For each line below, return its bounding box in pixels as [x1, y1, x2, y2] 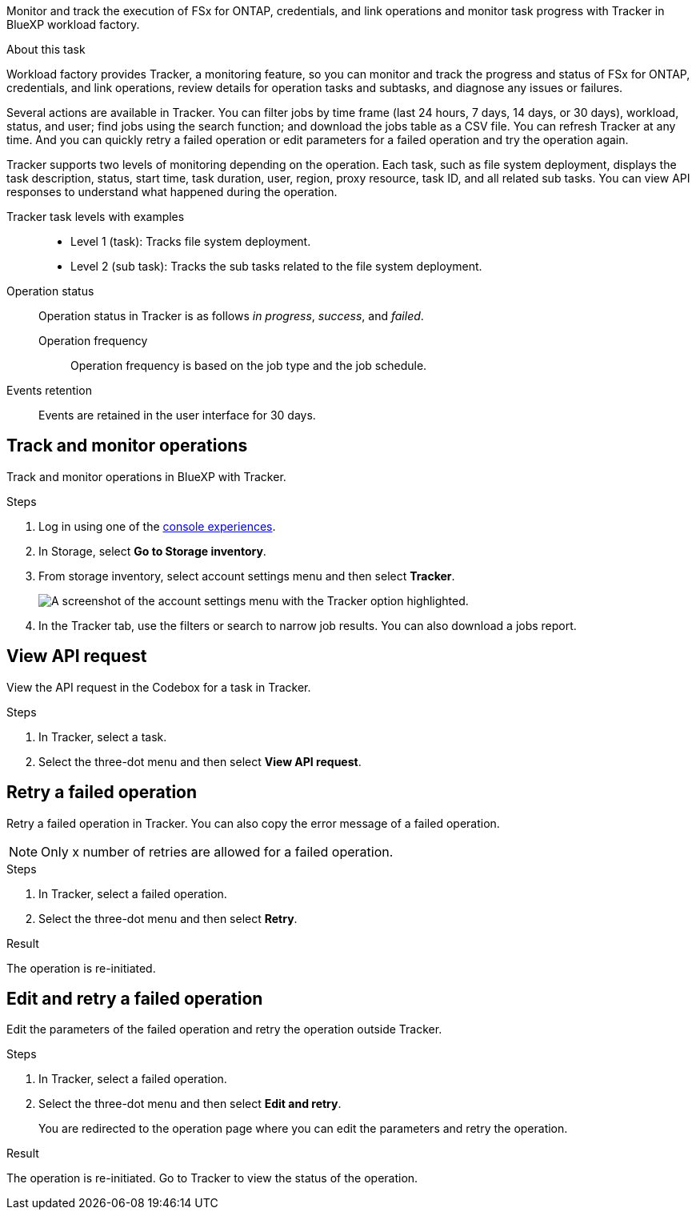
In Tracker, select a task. [38, 729, 167, 744]
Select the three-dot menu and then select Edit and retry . [38, 1097, 342, 1111]
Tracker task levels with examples [6, 210, 185, 223]
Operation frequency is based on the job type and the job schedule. [70, 359, 427, 372]
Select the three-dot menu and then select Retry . [38, 911, 298, 925]
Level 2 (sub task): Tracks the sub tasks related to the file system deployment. [70, 259, 482, 273]
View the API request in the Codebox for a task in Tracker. [6, 680, 311, 694]
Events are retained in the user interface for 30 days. [38, 408, 316, 422]
